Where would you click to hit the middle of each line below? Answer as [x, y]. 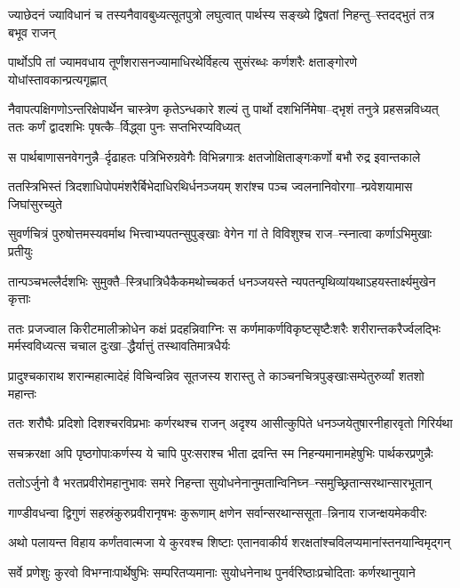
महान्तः [22, 393]
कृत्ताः [20, 298]
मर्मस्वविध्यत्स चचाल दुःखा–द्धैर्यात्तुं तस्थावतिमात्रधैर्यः [119, 346]
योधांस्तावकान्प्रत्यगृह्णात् [57, 79]
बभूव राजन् [32, 32]
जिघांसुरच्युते [35, 203]
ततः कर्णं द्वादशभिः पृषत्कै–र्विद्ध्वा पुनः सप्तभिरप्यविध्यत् [124, 126]
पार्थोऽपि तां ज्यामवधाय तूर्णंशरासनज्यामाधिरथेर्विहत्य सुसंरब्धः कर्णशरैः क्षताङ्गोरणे [183, 62]
